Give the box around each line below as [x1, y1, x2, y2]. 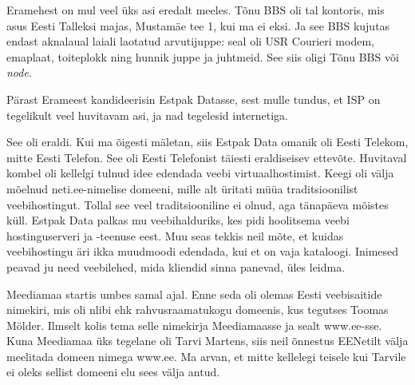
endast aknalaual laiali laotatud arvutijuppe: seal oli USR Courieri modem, [6, 33, 374, 50]
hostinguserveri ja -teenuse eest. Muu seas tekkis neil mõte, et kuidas [6, 227, 344, 244]
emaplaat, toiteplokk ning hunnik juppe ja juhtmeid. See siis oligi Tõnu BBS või [6, 48, 399, 65]
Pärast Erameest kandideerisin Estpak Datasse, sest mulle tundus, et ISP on [6, 90, 381, 107]
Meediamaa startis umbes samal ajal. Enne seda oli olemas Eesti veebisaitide [6, 285, 382, 302]
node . [6, 64, 32, 81]
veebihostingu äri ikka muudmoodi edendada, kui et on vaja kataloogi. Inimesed [6, 243, 399, 260]
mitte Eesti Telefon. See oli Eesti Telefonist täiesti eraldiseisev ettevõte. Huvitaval [6, 149, 407, 165]
